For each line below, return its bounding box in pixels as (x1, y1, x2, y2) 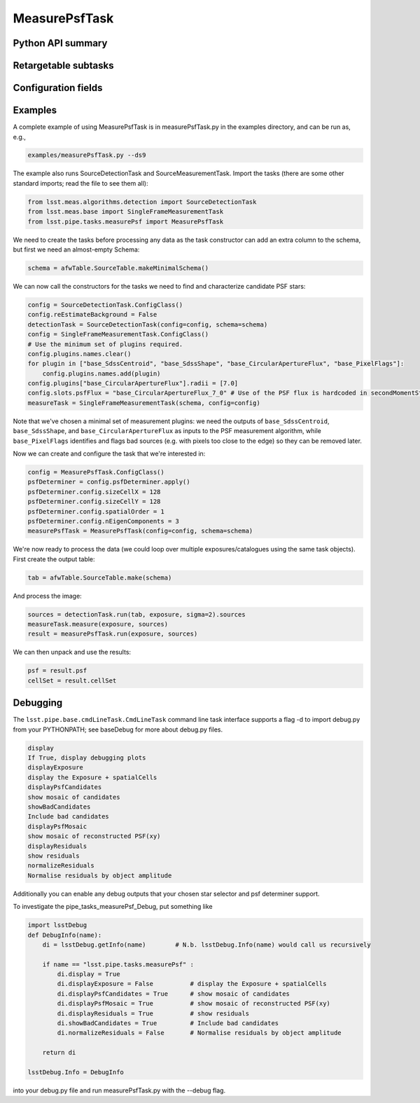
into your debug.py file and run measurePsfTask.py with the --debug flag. (13, 1086, 226, 1095)
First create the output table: (13, 554, 95, 563)
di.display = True (57, 971, 120, 978)
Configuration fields (13, 82, 103, 94)
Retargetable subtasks (13, 60, 115, 71)
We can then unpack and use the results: (13, 648, 132, 657)
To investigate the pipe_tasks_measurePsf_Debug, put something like (13, 903, 213, 911)
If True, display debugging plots (27, 754, 146, 762)
